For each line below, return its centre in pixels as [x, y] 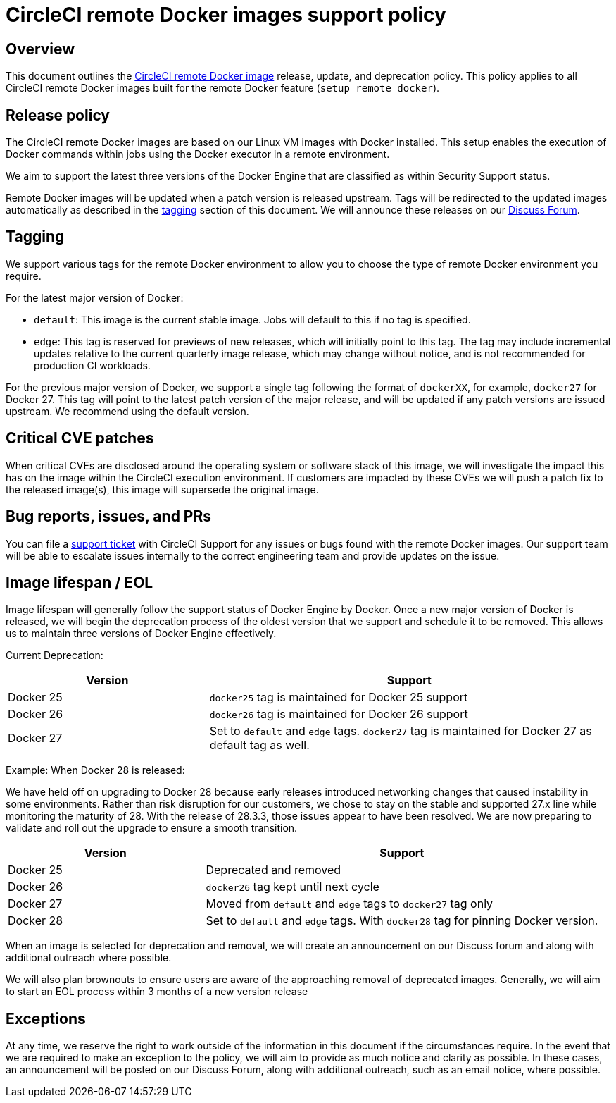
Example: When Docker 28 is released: [95, 770]
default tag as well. [259, 745]
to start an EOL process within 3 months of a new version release [157, 992]
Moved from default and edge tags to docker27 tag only [350, 904]
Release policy [58, 115]
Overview [40, 49]
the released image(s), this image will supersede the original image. [162, 489]
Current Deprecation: [55, 655]
